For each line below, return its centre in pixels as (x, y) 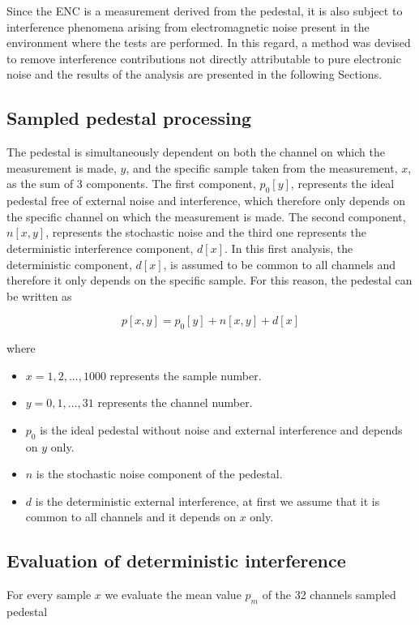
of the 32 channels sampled (329, 595)
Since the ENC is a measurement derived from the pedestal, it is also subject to (205, 11)
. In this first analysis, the (289, 248)
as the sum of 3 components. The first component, (131, 184)
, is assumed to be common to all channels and (280, 264)
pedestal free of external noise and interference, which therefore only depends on (206, 201)
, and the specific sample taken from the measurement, (262, 167)
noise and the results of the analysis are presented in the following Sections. (195, 74)
